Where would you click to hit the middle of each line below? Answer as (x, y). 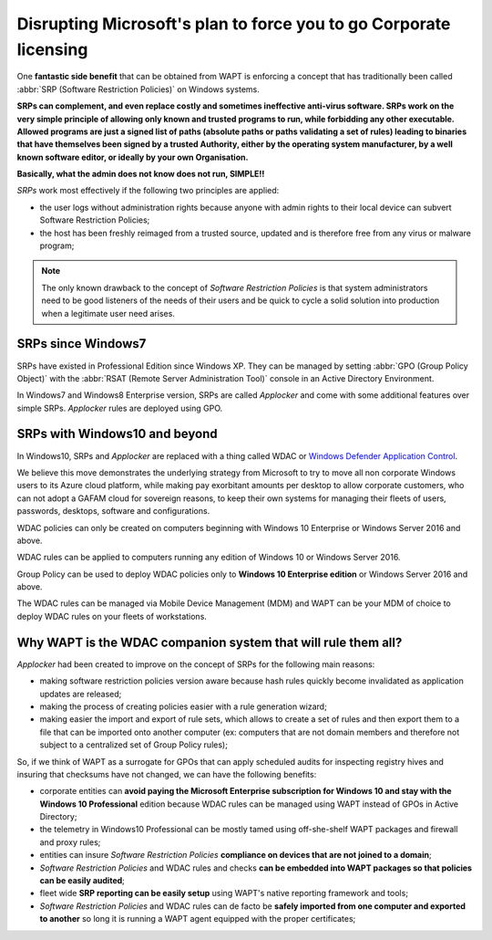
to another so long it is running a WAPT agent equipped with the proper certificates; (198, 919)
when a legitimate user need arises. (108, 313)
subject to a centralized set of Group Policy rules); (133, 745)
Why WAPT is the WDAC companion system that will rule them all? (210, 642)
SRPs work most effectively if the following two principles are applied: (148, 191)
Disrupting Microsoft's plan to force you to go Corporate (234, 24)
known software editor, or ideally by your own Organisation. (133, 157)
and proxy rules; (70, 842)
